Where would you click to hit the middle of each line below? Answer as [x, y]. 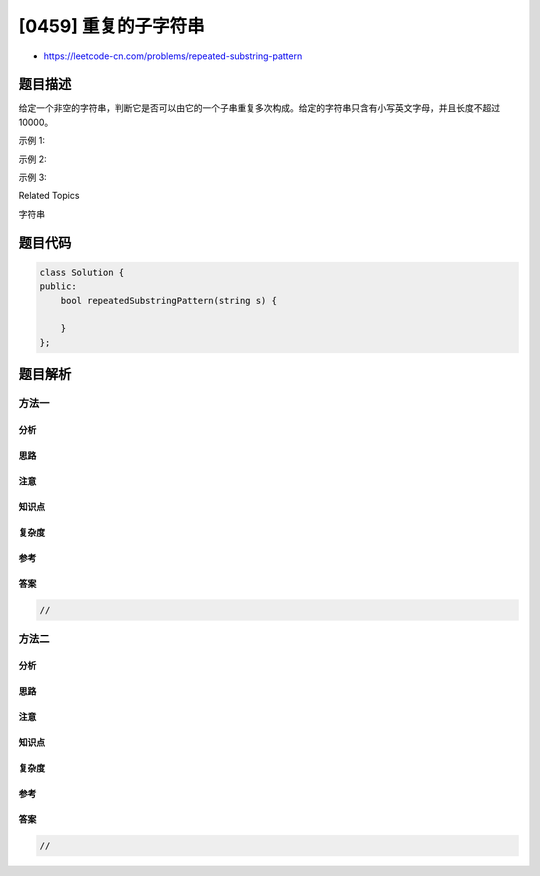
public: [58, 286]
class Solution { [82, 272]
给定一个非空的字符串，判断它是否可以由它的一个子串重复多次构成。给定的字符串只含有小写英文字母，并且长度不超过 [259, 108]
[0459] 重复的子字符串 [111, 26]
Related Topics [49, 196]
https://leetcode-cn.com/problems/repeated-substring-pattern [173, 56]
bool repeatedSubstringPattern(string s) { [168, 300]
